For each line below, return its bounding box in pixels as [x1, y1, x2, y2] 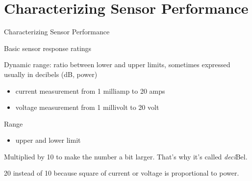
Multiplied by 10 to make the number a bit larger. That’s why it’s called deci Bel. [4, 151, 248, 161]
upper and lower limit [15, 135, 81, 145]
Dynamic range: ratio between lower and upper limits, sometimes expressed [4, 59, 230, 70]
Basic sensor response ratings [4, 43, 92, 53]
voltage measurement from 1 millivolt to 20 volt [15, 102, 159, 112]
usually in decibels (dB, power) [4, 69, 98, 79]
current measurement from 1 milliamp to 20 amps [15, 85, 165, 96]
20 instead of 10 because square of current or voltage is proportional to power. [4, 168, 239, 178]
